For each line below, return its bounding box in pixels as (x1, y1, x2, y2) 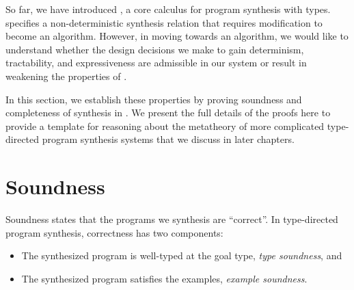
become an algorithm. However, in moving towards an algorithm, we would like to (5, 29, 349, 43)
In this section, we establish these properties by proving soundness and (5, 92, 302, 106)
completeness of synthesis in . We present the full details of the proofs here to (5, 105, 331, 120)
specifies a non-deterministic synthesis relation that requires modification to (5, 15, 323, 29)
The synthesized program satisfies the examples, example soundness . (21, 271, 308, 285)
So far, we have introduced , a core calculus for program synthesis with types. (5, 2, 331, 16)
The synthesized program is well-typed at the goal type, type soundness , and (21, 248, 342, 263)
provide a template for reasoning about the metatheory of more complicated (5, 118, 325, 133)
